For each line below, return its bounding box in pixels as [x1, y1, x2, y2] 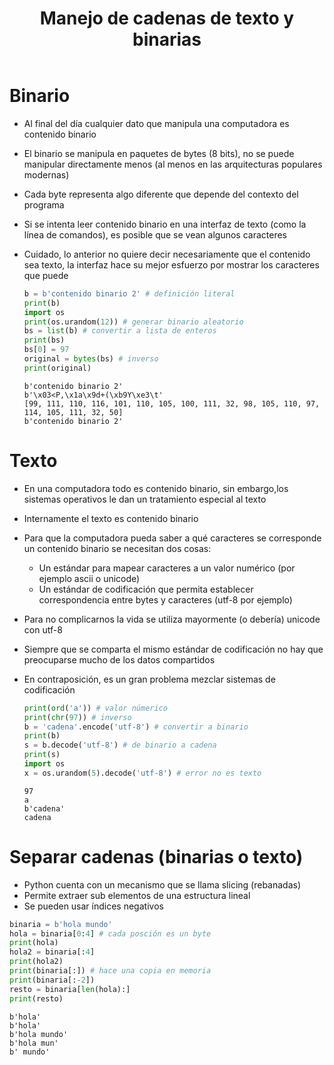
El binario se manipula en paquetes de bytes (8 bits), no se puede [23, 147, 295, 159]
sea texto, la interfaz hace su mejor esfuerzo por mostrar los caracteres [23, 258, 320, 271]
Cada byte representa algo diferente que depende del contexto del [23, 188, 299, 200]
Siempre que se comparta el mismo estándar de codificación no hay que [23, 643, 324, 655]
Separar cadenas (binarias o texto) [9, 845, 304, 868]
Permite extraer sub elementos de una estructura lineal [23, 889, 251, 901]
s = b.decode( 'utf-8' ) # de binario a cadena [23, 740, 217, 751]
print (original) [23, 363, 92, 373]
